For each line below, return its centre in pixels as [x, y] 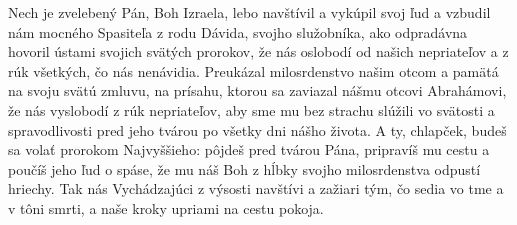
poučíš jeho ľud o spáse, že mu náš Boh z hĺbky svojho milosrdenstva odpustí [244, 168]
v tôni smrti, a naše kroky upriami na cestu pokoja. [166, 207]
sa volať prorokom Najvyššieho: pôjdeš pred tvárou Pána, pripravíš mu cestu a [249, 149]
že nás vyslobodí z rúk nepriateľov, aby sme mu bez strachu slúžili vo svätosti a [251, 109]
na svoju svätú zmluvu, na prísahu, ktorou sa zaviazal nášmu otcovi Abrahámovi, [257, 90]
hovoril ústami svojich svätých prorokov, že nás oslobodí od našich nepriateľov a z [258, 51]
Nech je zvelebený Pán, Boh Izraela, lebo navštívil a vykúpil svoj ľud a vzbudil [249, 12]
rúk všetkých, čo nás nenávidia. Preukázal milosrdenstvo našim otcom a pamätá [253, 70]
